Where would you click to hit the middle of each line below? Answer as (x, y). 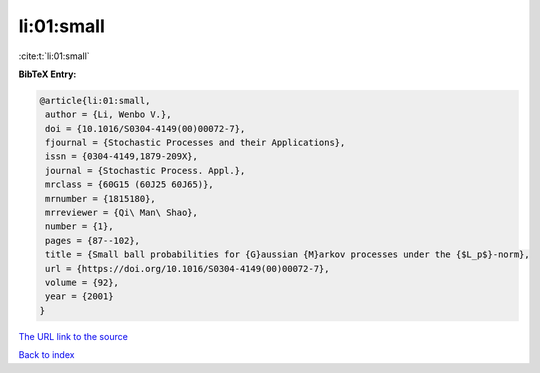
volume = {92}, (82, 282)
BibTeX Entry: (47, 74)
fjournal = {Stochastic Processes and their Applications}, (195, 143)
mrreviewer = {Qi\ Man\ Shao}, (122, 213)
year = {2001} (79, 296)
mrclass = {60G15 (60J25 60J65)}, (129, 184)
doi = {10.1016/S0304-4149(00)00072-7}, (145, 128)
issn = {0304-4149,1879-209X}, (122, 156)
